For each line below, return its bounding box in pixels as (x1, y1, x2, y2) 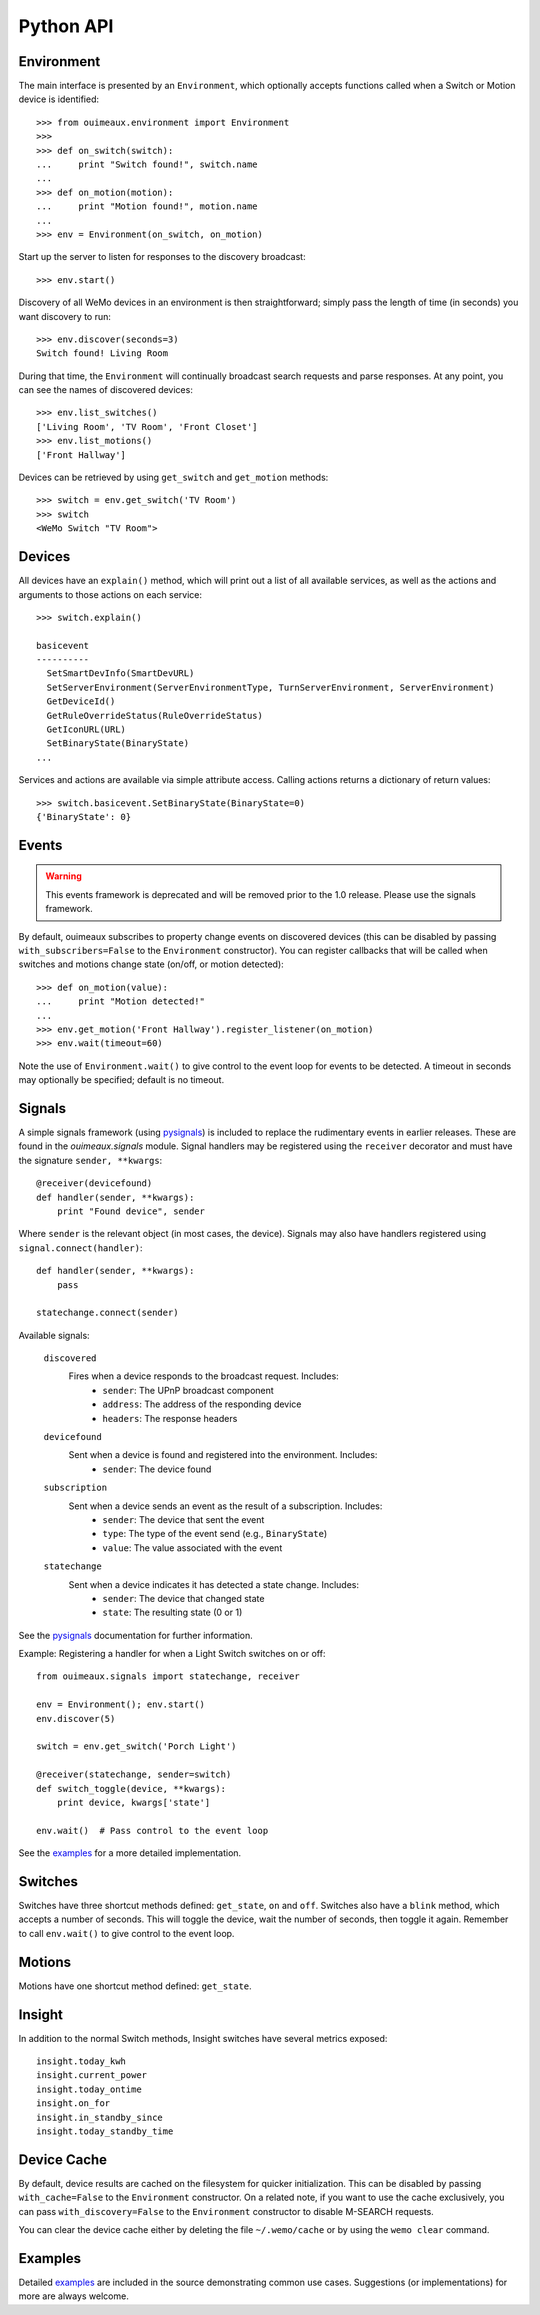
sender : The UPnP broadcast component (102, 1384, 274, 1396)
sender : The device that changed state (102, 1592, 265, 1604)
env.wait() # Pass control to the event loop (36, 1825, 269, 1836)
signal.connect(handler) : (18, 1241, 143, 1254)
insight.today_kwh (36, 2056, 127, 2067)
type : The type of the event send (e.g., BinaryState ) (102, 1528, 328, 1540)
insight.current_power (36, 2070, 148, 2081)
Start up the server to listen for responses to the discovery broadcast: (18, 251, 306, 263)
